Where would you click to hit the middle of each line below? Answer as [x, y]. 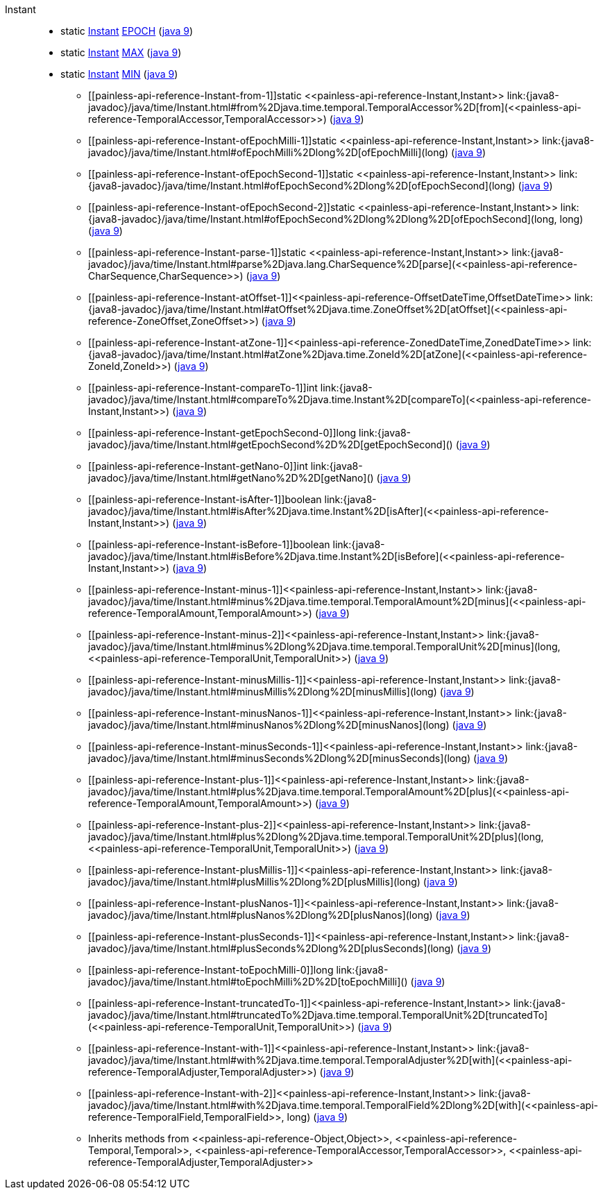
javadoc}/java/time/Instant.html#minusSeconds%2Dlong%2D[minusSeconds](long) [280, 758]
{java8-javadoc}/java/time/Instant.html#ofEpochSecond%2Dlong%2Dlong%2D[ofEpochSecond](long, [323, 219]
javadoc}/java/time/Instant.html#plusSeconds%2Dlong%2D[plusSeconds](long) [271, 948]
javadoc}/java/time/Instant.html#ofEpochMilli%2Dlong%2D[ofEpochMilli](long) [269, 152]
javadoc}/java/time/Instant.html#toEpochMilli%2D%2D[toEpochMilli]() [248, 982]
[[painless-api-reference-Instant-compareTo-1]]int [203, 388]
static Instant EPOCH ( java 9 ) [127, 31]
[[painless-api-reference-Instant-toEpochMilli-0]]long [211, 970]
